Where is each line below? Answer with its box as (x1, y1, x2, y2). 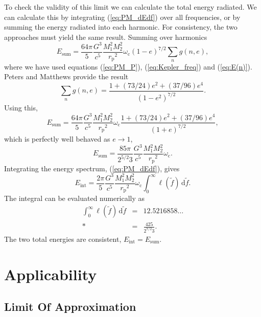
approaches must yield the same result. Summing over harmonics (4, 31, 207, 42)
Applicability (4, 263, 97, 284)
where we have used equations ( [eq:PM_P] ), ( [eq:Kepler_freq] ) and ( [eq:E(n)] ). (4, 61, 252, 72)
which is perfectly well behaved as (4, 133, 110, 144)
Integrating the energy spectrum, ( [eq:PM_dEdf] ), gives (4, 163, 180, 173)
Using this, (4, 102, 38, 113)
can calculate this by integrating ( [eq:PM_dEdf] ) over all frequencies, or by (4, 11, 241, 22)
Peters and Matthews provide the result (4, 71, 129, 82)
